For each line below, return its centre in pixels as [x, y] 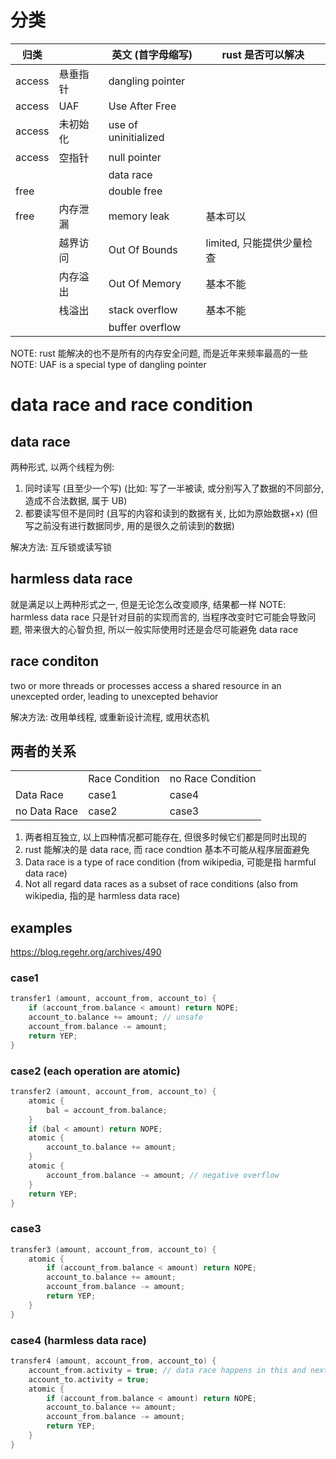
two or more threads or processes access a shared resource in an [146, 685]
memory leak [139, 216]
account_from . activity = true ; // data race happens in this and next [178, 1370]
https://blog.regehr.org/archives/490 [86, 952]
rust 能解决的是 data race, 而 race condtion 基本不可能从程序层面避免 [167, 850]
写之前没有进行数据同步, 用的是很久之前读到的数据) [129, 525]
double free [135, 191]
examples [41, 927]
